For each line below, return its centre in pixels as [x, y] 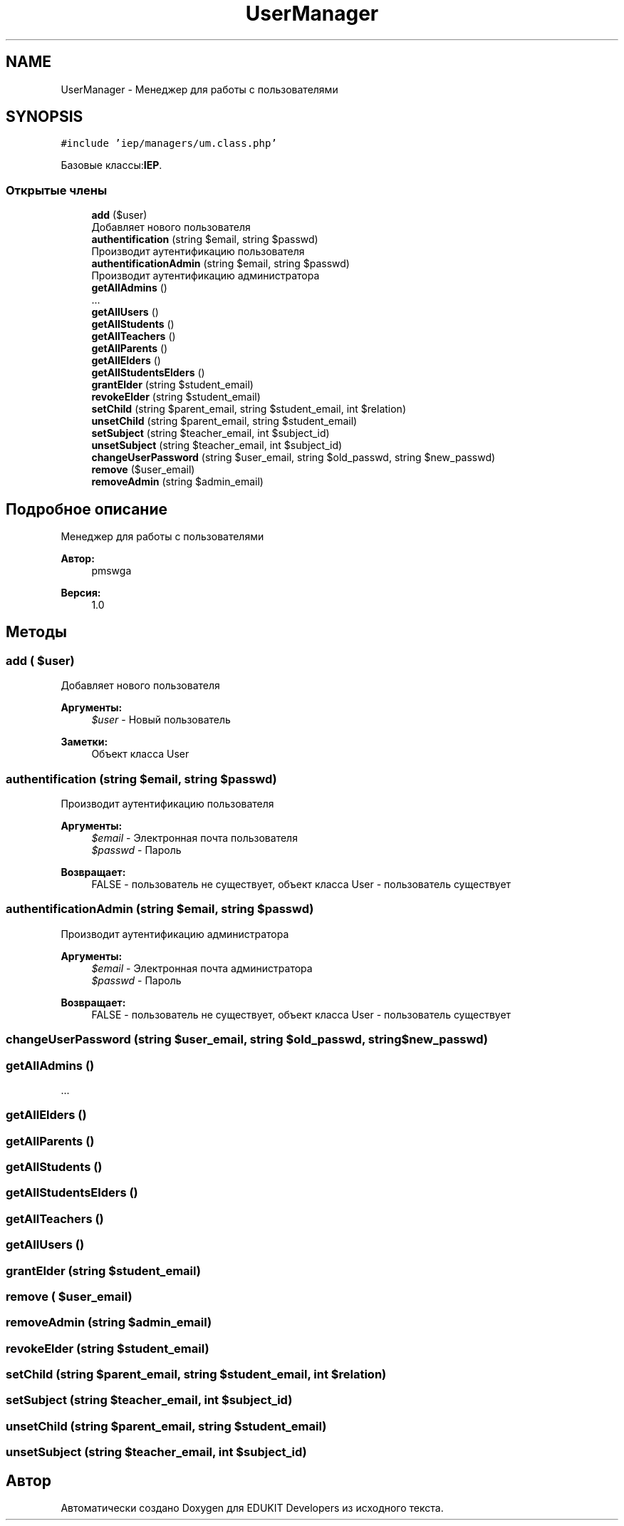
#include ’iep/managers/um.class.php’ [169, 144]
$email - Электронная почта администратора [202, 968]
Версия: [81, 593]
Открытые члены [57, 190]
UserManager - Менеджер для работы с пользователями [199, 89]
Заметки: [84, 742]
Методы [36, 632]
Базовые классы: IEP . [111, 165]
